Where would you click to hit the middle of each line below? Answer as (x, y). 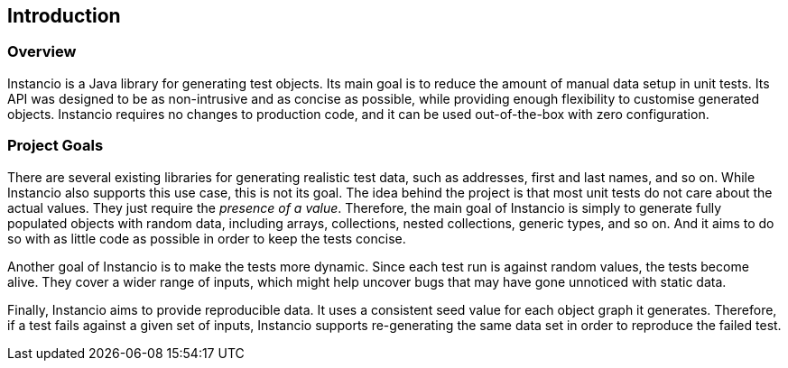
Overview (42, 52)
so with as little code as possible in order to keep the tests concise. (207, 238)
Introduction (64, 16)
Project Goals (56, 146)
